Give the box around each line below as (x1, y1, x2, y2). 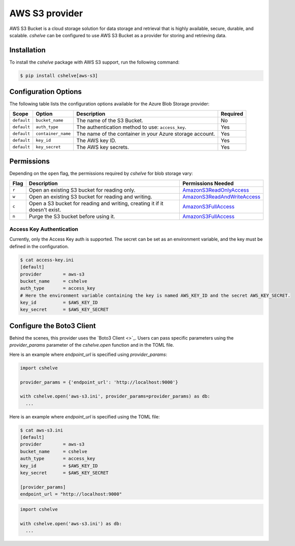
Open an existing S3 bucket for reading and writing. (28, 193, 152, 200)
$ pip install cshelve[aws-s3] (20, 73, 99, 78)
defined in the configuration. (9, 243, 69, 249)
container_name (36, 131, 71, 137)
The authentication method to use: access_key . (76, 124, 186, 131)
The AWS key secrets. (76, 143, 129, 150)
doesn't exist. (28, 206, 61, 213)
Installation (9, 46, 46, 54)
